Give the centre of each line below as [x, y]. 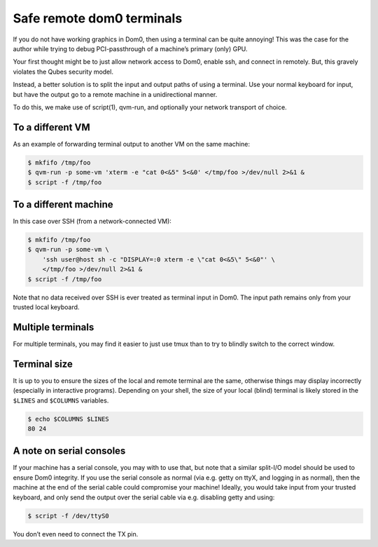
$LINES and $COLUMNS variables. [61, 400]
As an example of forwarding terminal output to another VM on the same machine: [131, 144]
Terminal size [43, 364]
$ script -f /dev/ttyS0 [69, 516]
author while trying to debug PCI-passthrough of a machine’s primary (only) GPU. [130, 48]
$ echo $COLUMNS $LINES [69, 419]
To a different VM [51, 127]
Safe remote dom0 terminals [98, 18]
